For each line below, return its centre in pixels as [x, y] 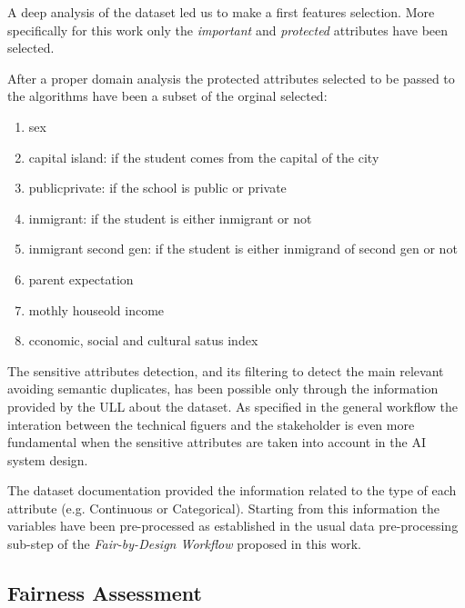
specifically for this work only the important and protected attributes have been [228, 30]
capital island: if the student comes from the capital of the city [204, 157]
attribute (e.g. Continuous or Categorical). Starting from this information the [223, 508]
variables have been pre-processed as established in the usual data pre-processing [233, 526]
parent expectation [81, 279]
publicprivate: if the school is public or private [157, 188]
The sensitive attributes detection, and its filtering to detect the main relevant [226, 370]
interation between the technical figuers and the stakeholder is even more [211, 424]
